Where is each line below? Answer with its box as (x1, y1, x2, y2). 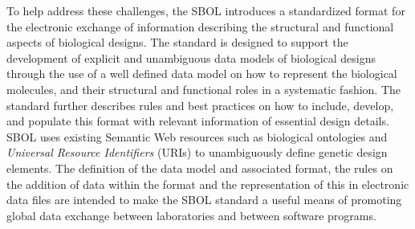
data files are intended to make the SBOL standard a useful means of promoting (6, 191, 402, 208)
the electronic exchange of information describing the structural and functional (6, 18, 394, 35)
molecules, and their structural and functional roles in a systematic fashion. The (6, 80, 401, 97)
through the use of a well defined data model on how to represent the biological (6, 65, 397, 82)
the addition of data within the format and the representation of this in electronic (6, 175, 409, 192)
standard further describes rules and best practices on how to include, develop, (6, 96, 394, 113)
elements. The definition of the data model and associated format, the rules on (6, 159, 393, 176)
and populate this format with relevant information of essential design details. (6, 112, 389, 129)
